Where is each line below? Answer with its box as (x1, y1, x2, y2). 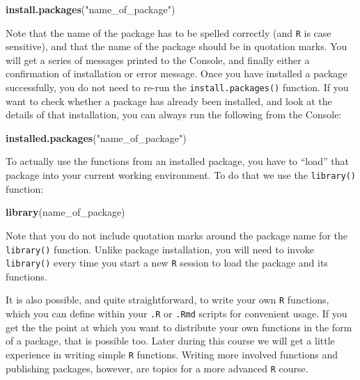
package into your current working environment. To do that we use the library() (6, 168, 356, 182)
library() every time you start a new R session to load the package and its (6, 255, 328, 270)
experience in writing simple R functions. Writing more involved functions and (6, 347, 338, 361)
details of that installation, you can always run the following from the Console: (6, 107, 342, 122)
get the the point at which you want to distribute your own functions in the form (6, 319, 352, 334)
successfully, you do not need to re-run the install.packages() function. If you (6, 80, 349, 95)
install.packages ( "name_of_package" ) (6, 2, 175, 16)
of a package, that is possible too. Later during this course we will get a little (6, 333, 335, 348)
